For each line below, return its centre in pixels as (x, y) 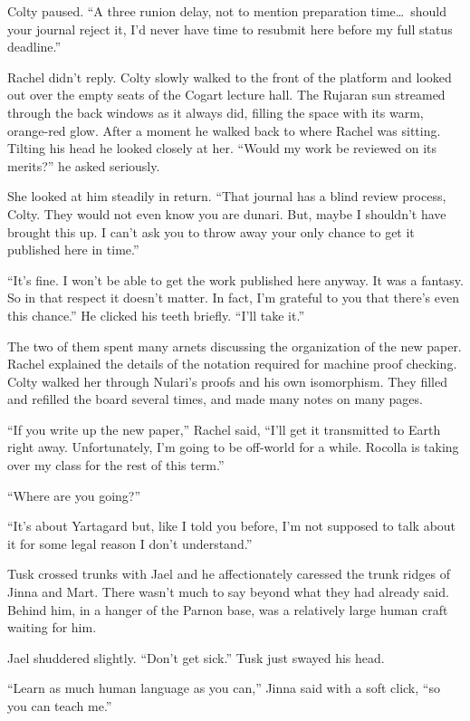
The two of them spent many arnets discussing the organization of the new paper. (235, 346)
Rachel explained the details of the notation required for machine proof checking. (232, 364)
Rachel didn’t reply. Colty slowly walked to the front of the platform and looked (230, 77)
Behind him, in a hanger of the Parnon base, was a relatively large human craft (228, 609)
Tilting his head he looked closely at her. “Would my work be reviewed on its (222, 148)
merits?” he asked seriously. (84, 165)
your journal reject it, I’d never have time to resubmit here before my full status (230, 29)
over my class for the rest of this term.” (116, 465)
